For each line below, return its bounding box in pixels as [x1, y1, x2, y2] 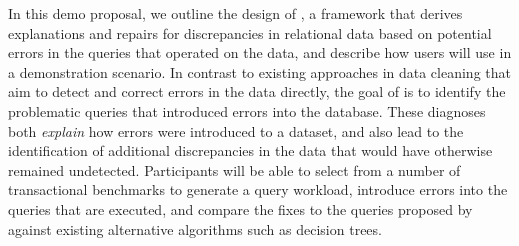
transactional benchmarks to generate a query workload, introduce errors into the [8, 179, 508, 200]
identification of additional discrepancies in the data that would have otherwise [8, 140, 493, 161]
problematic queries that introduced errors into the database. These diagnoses [8, 100, 486, 121]
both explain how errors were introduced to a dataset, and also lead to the [8, 120, 464, 141]
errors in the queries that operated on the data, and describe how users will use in [8, 42, 512, 63]
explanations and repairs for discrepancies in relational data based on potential [8, 22, 492, 43]
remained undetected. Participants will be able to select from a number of [8, 159, 461, 180]
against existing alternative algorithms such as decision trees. [8, 218, 382, 239]
